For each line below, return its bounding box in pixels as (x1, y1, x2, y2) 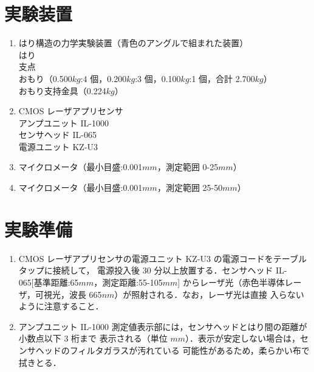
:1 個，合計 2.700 (189, 72, 255, 84)
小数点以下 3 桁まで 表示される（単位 (18, 332, 168, 345)
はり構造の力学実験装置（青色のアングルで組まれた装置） (18, 36, 248, 49)
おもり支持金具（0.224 (18, 84, 106, 97)
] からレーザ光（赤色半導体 (177, 275, 285, 288)
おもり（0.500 (18, 72, 72, 84)
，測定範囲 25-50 (157, 181, 223, 194)
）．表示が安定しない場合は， (185, 332, 301, 345)
